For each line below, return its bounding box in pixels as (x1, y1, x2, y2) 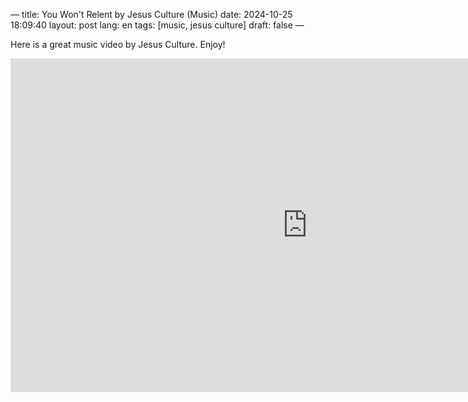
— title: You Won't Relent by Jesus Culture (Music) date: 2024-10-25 (10, 9, 293, 20)
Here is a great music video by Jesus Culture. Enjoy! (10, 39, 226, 50)
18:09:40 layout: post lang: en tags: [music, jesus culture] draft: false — (10, 19, 305, 31)
